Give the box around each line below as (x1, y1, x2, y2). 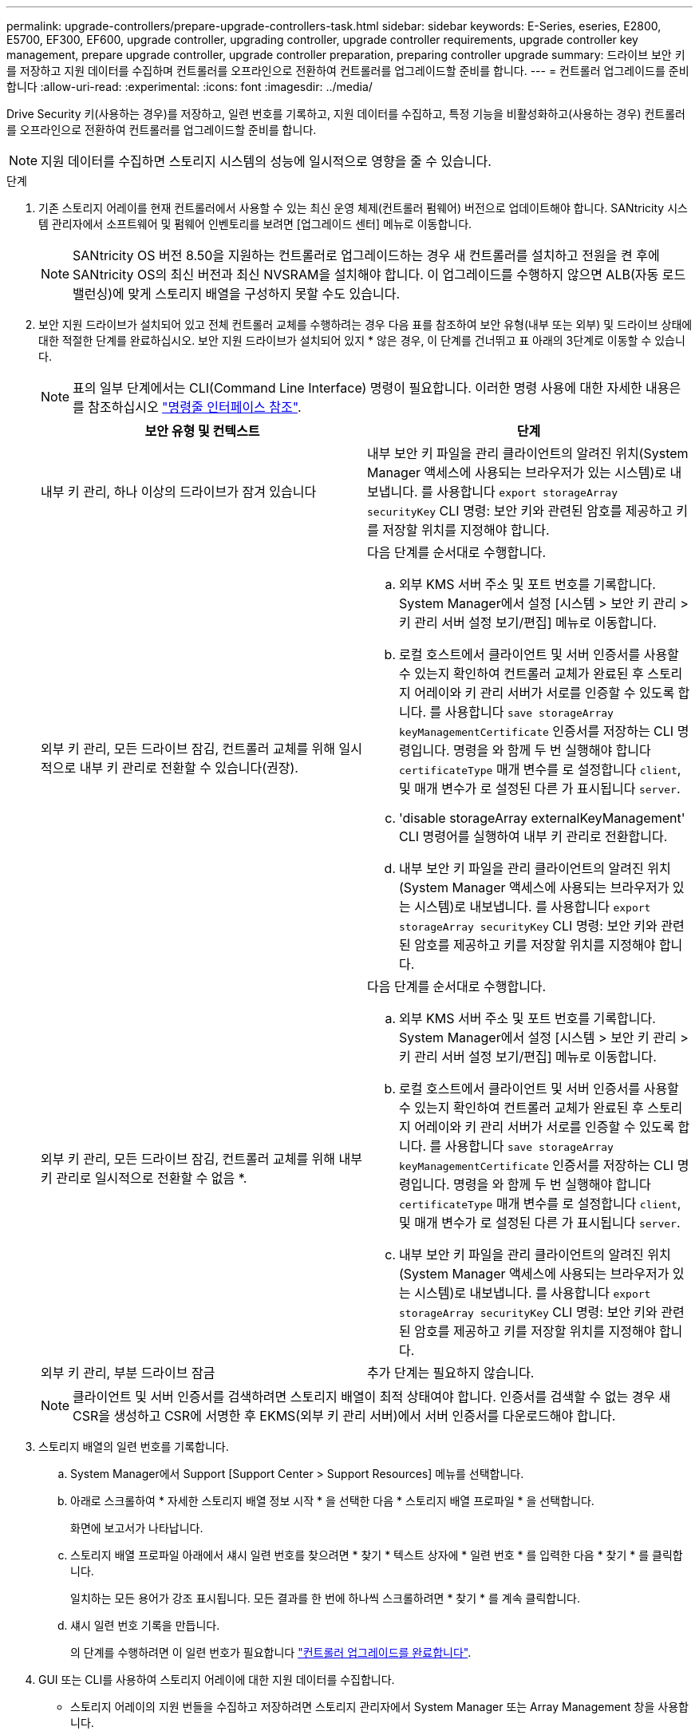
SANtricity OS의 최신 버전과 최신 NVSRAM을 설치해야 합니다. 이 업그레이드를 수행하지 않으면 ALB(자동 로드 (73, 267, 686, 283)
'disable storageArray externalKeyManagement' (399, 810, 685, 826)
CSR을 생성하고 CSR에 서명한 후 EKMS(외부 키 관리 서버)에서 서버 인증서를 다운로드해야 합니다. (73, 1408, 616, 1424)
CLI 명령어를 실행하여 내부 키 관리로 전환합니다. (399, 828, 668, 844)
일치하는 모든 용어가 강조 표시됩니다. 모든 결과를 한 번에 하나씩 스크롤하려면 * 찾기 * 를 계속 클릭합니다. (70, 1591, 580, 1605)
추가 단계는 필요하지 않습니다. (367, 1365, 535, 1381)
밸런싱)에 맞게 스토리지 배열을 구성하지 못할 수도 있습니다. (73, 286, 401, 302)
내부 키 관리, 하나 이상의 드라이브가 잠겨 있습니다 (41, 484, 317, 500)
